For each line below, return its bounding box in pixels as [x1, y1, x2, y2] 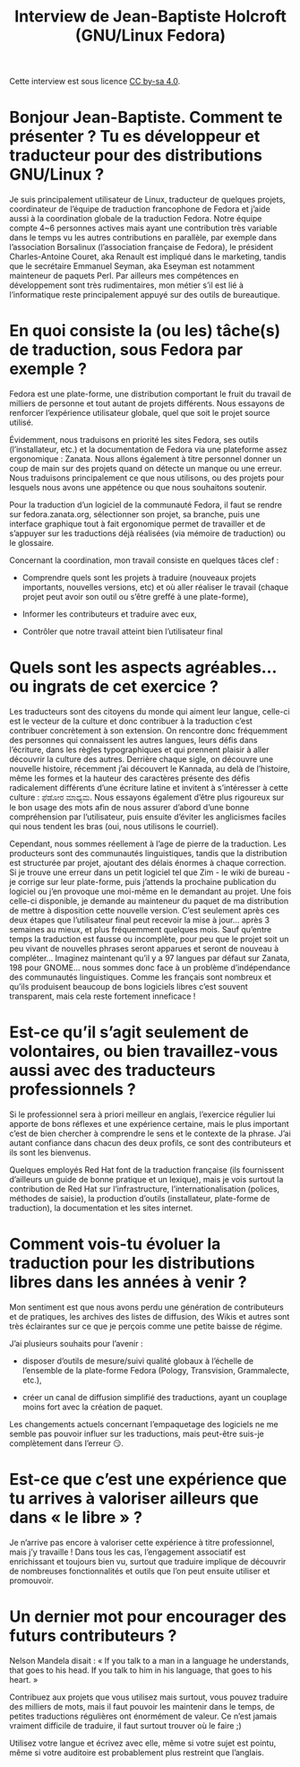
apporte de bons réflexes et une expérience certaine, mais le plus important [9, 1118, 289, 1129]
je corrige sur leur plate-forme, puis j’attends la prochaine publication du [9, 877, 277, 887]
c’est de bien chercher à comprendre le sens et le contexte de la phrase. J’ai [9, 1128, 291, 1139]
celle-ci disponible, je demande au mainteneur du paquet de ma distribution [9, 896, 289, 906]
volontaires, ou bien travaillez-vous [9, 1042, 279, 1061]
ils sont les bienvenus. [9, 1147, 91, 1157]
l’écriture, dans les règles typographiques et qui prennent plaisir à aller [9, 744, 270, 755]
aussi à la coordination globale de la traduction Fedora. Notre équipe [9, 213, 262, 224]
